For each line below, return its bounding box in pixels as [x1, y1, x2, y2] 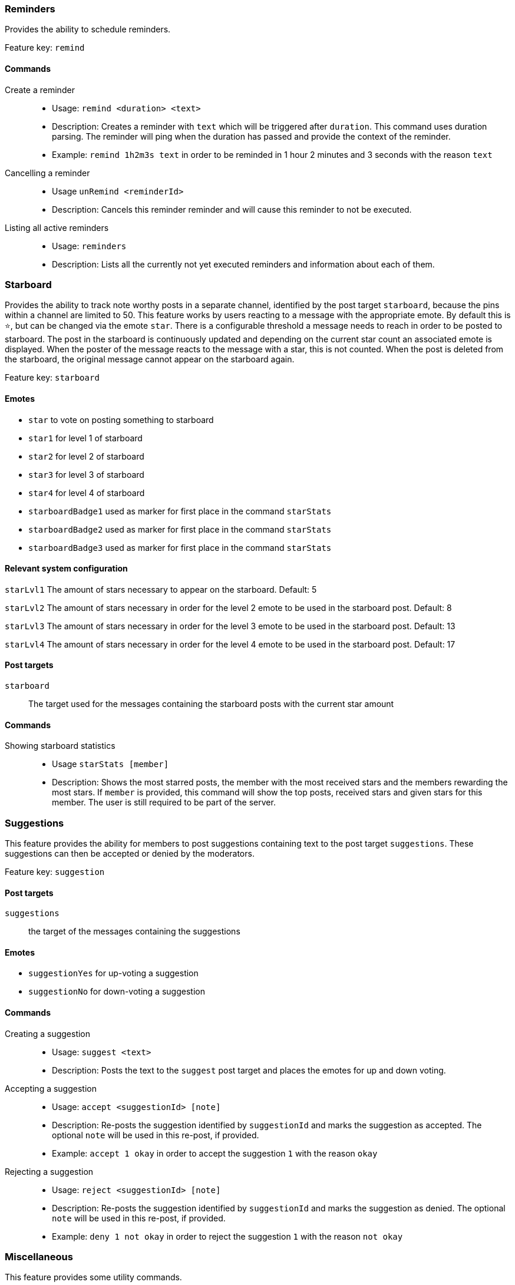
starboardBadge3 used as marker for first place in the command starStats [28, 542, 332, 553]
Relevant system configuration [5, 563, 128, 574]
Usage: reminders [52, 240, 127, 251]
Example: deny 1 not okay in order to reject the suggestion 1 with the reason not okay [52, 1231, 403, 1241]
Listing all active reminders [5, 222, 109, 233]
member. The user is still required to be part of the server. [52, 797, 276, 808]
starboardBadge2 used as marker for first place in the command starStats [28, 524, 332, 534]
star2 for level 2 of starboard [28, 451, 144, 461]
